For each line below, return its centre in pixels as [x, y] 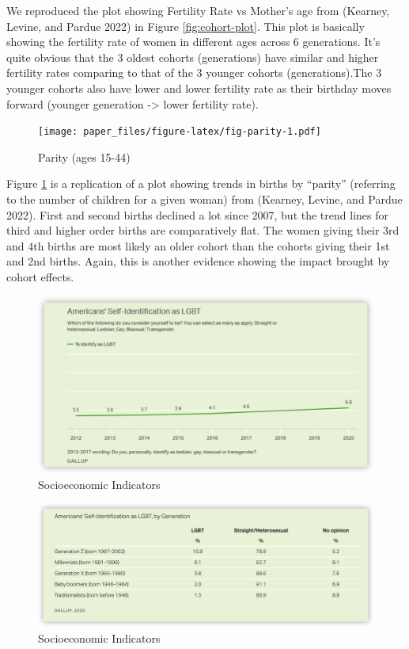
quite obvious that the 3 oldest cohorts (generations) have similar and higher [193, 57]
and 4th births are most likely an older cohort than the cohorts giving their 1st [198, 245]
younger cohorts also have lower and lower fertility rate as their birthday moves [199, 88]
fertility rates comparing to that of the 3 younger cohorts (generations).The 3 [194, 73]
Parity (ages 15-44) [84, 157]
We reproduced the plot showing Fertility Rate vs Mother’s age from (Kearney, [198, 10]
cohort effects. [40, 276]
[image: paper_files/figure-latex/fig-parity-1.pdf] [180, 132]
